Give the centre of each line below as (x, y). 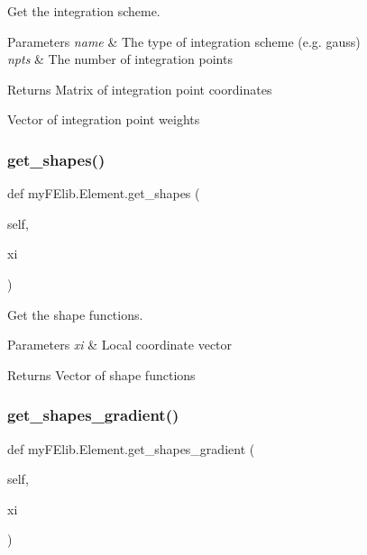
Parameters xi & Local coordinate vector (120, 345)
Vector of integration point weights (104, 119)
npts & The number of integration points (120, 59)
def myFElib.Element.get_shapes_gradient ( (131, 448)
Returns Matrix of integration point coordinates (140, 89)
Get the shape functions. (75, 314)
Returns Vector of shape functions (101, 374)
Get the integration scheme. (84, 11)
